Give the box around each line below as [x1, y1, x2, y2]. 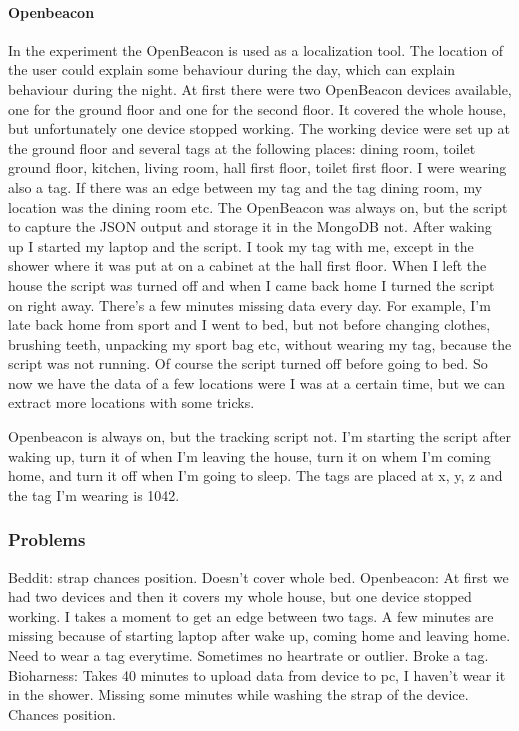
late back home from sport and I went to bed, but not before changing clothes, [8, 314, 491, 335]
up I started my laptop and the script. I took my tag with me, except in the [8, 235, 474, 256]
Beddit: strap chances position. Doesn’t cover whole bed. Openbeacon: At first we [8, 566, 509, 587]
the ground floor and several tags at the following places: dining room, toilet [8, 137, 476, 158]
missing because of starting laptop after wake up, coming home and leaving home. [8, 625, 511, 646]
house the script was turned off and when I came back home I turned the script [8, 274, 495, 295]
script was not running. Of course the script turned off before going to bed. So [8, 353, 488, 374]
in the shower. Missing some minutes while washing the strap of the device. [8, 684, 469, 705]
